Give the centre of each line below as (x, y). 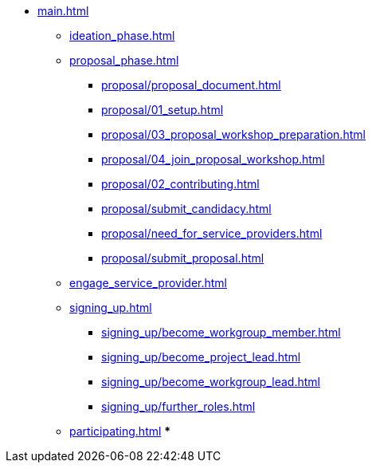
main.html (63, 11)
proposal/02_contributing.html (180, 184)
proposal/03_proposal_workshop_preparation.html (233, 134)
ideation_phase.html (122, 35)
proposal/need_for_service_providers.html (212, 233)
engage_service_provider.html (148, 283)
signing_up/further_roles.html (178, 406)
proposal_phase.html (124, 60)
